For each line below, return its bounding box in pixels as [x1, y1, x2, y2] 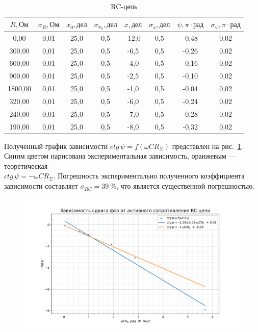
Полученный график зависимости [4, 140, 108, 151]
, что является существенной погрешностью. [116, 181, 255, 191]
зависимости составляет [4, 181, 78, 191]
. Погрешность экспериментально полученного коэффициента [53, 170, 245, 181]
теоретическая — [4, 160, 57, 171]
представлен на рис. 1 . [172, 140, 243, 151]
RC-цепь [111, 1, 138, 11]
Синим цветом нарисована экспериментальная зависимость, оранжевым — [4, 150, 236, 161]
